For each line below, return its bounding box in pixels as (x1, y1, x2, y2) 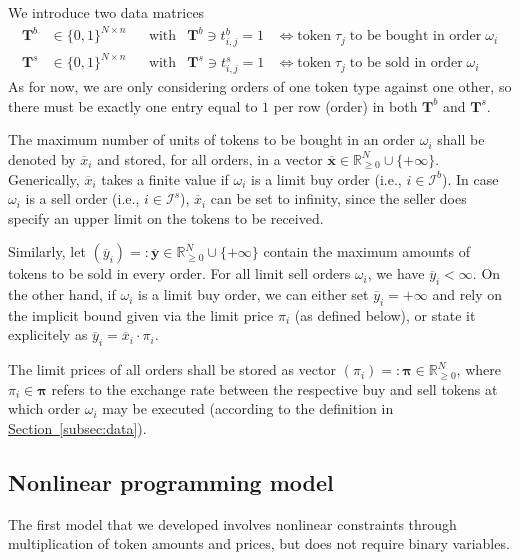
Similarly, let (8, 241, 86, 262)
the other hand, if (8, 284, 116, 305)
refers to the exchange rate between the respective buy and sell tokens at (51, 378, 498, 399)
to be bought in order (349, 29, 482, 44)
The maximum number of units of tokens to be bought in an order (8, 129, 416, 150)
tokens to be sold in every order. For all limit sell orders (8, 263, 351, 284)
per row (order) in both (273, 95, 418, 116)
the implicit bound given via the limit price (8, 304, 274, 325)
